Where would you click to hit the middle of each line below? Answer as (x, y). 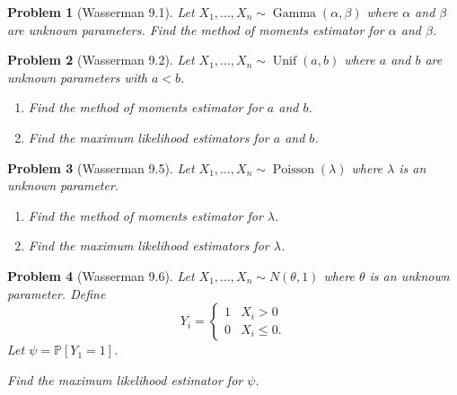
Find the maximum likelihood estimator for (125, 379)
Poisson (293, 169)
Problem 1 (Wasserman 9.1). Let (101, 12)
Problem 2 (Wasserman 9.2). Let (101, 60)
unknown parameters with (77, 77)
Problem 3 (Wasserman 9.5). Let (101, 167)
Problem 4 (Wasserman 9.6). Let (101, 275)
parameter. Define (57, 293)
